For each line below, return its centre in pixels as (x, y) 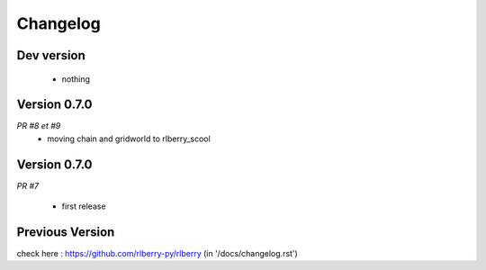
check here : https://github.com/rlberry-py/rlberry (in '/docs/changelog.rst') (157, 254)
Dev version (51, 55)
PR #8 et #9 (39, 126)
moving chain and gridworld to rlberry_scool (129, 139)
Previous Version (66, 232)
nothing (76, 79)
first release (84, 206)
